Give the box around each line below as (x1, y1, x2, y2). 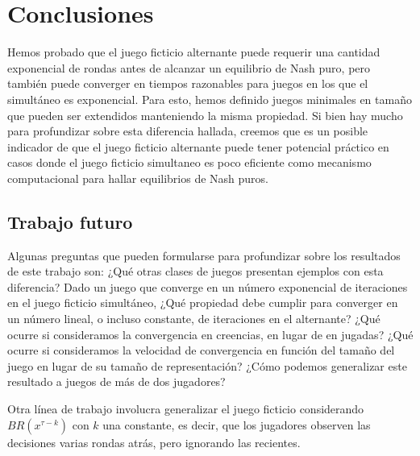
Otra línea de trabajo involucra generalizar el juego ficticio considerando (7, 400, 364, 417)
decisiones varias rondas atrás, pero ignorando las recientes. (7, 433, 301, 450)
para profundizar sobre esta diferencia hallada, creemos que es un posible (7, 122, 368, 139)
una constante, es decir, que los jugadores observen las (102, 416, 371, 433)
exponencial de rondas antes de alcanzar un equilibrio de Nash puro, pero (7, 59, 371, 76)
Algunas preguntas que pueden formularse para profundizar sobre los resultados (7, 247, 401, 263)
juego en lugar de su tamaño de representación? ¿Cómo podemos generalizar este (7, 357, 407, 374)
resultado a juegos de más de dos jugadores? (7, 373, 226, 390)
